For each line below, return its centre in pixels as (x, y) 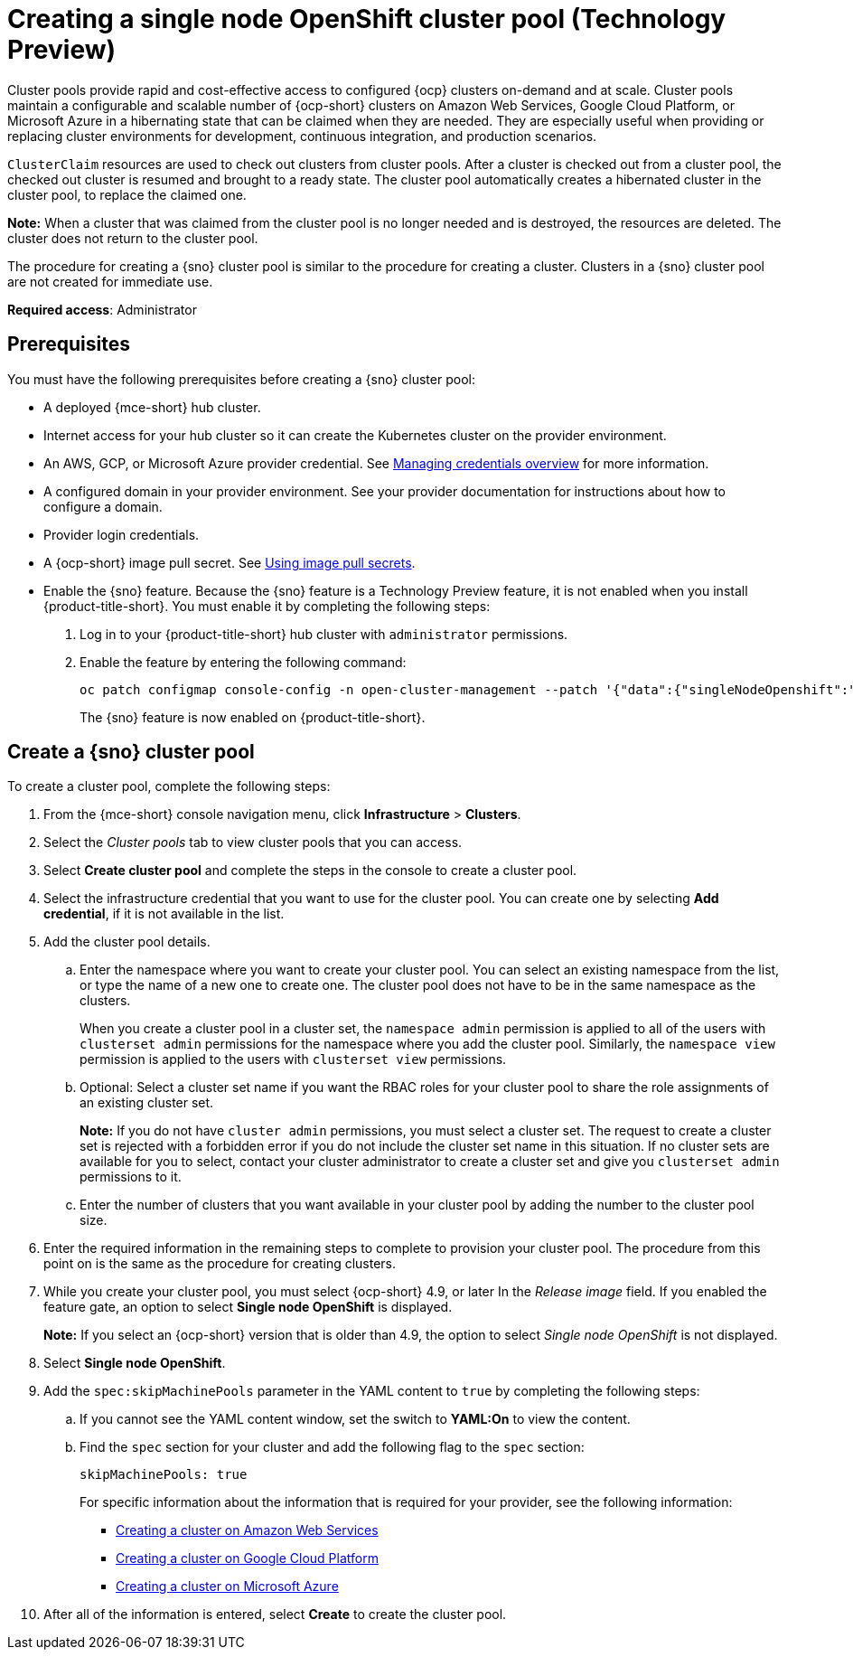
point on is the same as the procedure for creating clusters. (220, 1264)
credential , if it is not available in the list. (164, 914)
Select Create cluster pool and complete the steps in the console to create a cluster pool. (310, 871)
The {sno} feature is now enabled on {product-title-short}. (253, 717)
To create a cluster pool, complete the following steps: (169, 786)
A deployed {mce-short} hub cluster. (152, 407)
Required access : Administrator (102, 309)
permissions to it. (131, 1177)
